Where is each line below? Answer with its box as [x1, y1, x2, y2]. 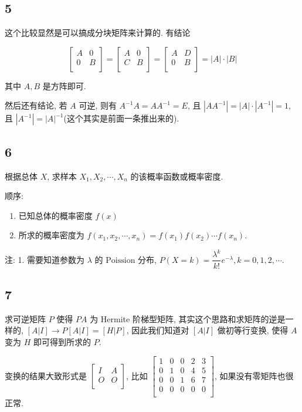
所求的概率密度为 [18, 229, 84, 241]
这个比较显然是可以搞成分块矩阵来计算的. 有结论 [5, 26, 191, 39]
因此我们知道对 [131, 324, 189, 336]
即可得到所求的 [33, 335, 91, 347]
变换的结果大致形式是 [5, 369, 87, 381]
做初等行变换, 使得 [217, 324, 289, 336]
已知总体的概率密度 [18, 209, 93, 221]
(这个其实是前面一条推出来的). [63, 112, 179, 124]
